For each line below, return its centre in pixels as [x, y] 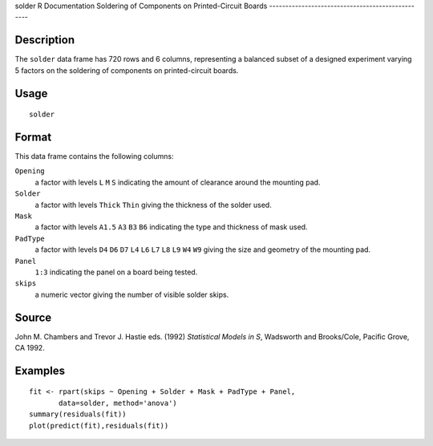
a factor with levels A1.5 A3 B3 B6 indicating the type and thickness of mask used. [171, 227]
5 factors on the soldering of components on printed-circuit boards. [127, 70]
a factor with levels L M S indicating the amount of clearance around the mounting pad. [178, 182]
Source [33, 317]
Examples [40, 370]
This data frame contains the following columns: [94, 156]
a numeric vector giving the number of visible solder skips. [132, 294]
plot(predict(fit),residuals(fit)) [99, 426]
